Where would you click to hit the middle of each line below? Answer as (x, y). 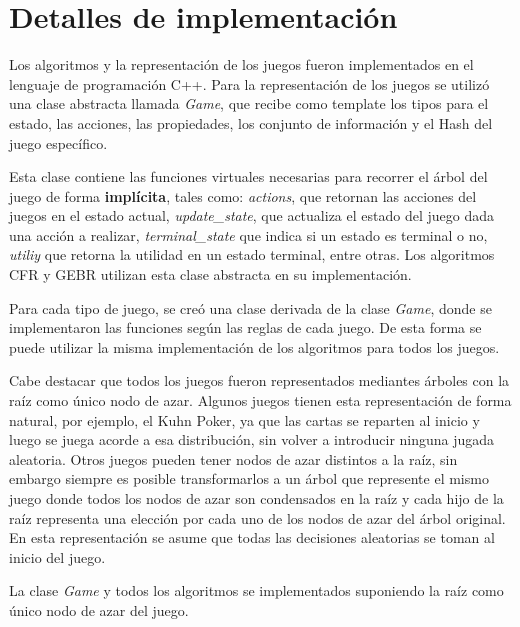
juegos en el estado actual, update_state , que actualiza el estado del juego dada (251, 215)
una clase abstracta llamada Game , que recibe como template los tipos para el (249, 103)
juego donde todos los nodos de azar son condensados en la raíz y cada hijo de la (256, 498)
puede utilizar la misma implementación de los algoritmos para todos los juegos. (254, 346)
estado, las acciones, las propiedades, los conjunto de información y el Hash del (251, 122)
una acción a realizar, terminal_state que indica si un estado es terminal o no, (248, 234)
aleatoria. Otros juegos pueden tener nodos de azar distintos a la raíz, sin (233, 458)
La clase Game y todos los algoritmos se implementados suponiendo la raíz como (256, 590)
